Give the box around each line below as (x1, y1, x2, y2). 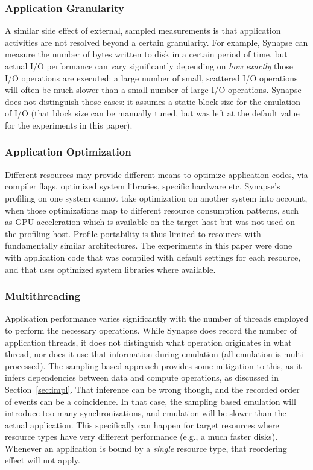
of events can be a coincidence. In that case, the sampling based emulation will (5, 395, 296, 407)
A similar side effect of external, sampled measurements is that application (5, 24, 281, 37)
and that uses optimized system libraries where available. (5, 262, 216, 275)
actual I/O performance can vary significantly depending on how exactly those (5, 60, 294, 72)
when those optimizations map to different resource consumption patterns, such (5, 203, 299, 216)
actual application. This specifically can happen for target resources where (5, 418, 279, 431)
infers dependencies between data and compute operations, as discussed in (5, 371, 279, 384)
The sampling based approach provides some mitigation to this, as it (48, 359, 302, 372)
